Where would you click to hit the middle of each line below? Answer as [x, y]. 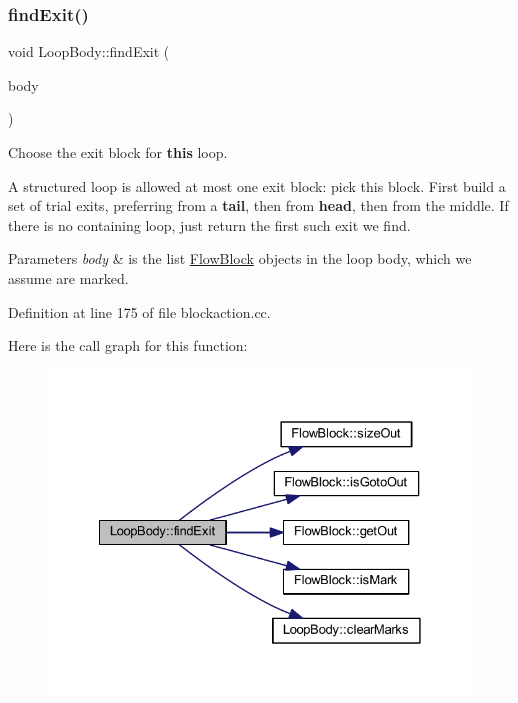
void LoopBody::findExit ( [89, 51]
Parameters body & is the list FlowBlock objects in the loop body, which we [240, 258]
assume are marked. [68, 277]
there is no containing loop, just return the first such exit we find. [209, 224]
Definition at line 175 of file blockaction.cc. [139, 311]
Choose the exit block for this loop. [118, 152]
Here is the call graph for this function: [128, 345]
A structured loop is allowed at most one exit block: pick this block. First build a [257, 185]
